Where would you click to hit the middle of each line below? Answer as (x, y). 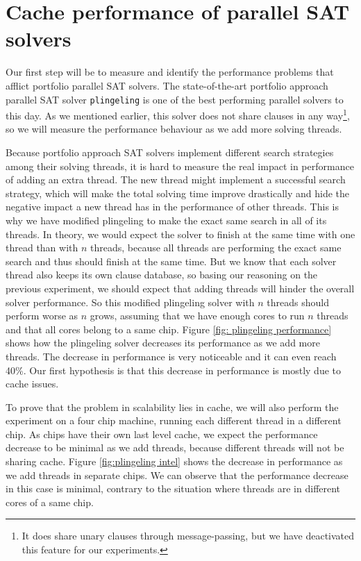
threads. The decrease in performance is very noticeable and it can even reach (171, 356)
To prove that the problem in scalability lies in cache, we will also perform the (172, 407)
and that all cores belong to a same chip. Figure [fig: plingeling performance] (169, 329)
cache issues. (32, 384)
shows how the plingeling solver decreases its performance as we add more (163, 343)
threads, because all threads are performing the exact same (216, 248)
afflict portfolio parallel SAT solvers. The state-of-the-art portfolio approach (167, 85)
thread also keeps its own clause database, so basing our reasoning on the (162, 275)
